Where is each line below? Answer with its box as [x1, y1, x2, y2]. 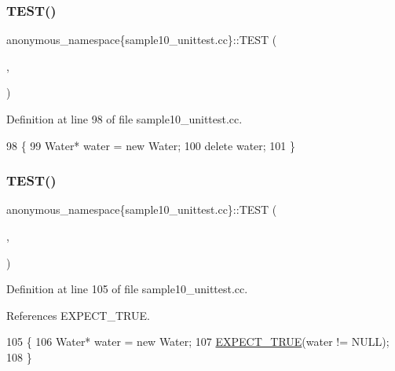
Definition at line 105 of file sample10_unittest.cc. [6, 281, 248, 297]
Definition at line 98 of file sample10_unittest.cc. [6, 111, 243, 127]
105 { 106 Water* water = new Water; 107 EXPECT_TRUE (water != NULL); [6, 333, 390, 350]
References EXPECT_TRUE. [6, 307, 150, 323]
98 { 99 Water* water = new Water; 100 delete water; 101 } [6, 137, 296, 153]
